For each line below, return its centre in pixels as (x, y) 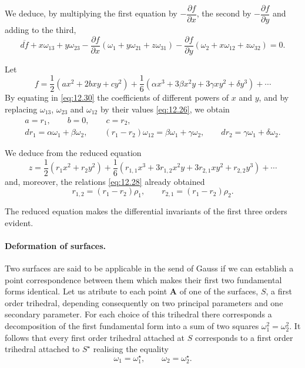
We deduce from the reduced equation (73, 153)
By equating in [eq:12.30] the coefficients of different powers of (117, 97)
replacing (21, 109)
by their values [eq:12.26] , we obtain (165, 109)
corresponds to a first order (244, 337)
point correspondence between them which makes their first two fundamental (143, 279)
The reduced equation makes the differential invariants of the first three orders (146, 211)
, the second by (224, 13)
